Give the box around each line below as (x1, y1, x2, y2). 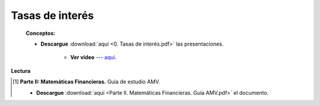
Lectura (11, 67, 31, 74)
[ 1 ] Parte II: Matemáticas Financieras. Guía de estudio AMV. (12, 78, 160, 85)
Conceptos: (25, 30, 56, 37)
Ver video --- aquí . (70, 54, 117, 61)
